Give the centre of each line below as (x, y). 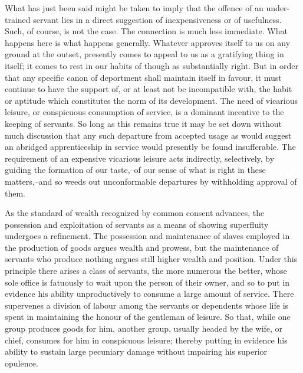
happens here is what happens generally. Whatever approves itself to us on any (148, 42)
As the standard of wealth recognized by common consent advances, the (135, 213)
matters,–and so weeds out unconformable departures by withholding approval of (151, 181)
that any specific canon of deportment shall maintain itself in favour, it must (143, 77)
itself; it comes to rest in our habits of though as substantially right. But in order (151, 65)
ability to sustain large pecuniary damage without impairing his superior (136, 351)
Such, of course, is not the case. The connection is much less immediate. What (146, 31)
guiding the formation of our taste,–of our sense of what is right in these (135, 170)
